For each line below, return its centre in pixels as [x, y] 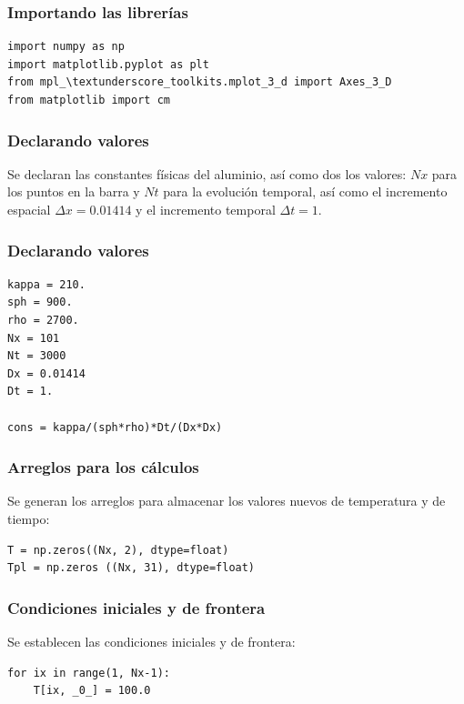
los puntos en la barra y [74, 191]
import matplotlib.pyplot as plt [108, 64]
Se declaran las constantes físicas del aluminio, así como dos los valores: [207, 173]
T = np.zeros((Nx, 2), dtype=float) [118, 550]
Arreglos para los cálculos [103, 467]
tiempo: [29, 518]
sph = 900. [40, 302]
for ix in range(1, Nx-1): [89, 673]
